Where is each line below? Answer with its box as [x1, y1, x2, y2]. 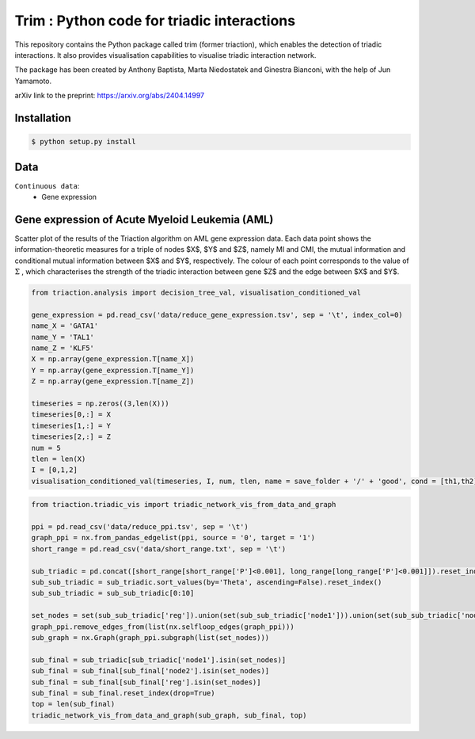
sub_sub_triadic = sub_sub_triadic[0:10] [31, 589, 195, 598]
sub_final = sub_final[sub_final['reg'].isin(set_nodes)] [31, 677, 261, 687]
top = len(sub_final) [31, 699, 116, 709]
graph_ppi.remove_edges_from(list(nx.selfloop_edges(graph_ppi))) [31, 622, 294, 631]
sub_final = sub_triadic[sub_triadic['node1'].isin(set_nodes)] [31, 655, 287, 665]
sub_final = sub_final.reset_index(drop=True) [31, 688, 215, 697]
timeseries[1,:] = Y [31, 421, 111, 430]
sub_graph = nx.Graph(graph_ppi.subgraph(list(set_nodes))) [31, 633, 270, 642]
